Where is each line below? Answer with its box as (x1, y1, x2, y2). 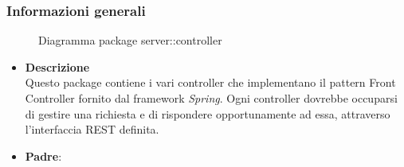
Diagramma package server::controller (38, 32, 222, 49)
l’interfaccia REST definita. (25, 121, 159, 138)
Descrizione (25, 58, 90, 75)
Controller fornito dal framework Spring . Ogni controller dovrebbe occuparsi (25, 90, 398, 106)
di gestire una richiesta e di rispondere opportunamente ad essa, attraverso (25, 105, 390, 122)
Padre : (25, 147, 62, 164)
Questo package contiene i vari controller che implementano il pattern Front (25, 74, 396, 91)
